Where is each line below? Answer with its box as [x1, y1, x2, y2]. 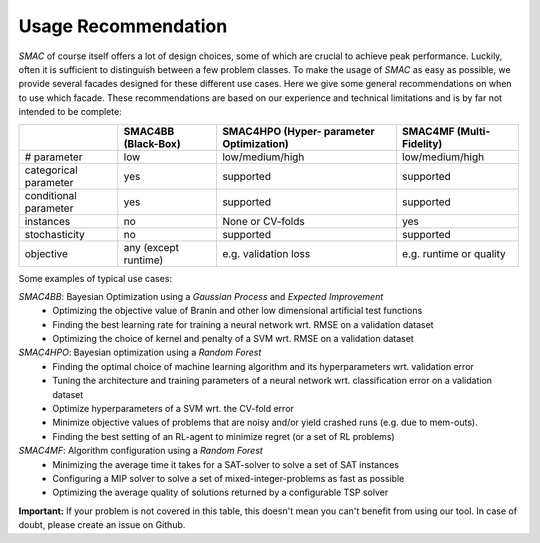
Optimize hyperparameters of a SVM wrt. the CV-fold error [52, 403, 295, 415]
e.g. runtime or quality [401, 246, 506, 260]
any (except [123, 240, 180, 254]
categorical [24, 163, 79, 177]
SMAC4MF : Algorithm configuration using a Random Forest [18, 445, 264, 457]
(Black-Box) [123, 136, 181, 150]
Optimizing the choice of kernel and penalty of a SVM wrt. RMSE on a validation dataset [52, 333, 414, 345]
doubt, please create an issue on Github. [18, 519, 186, 531]
